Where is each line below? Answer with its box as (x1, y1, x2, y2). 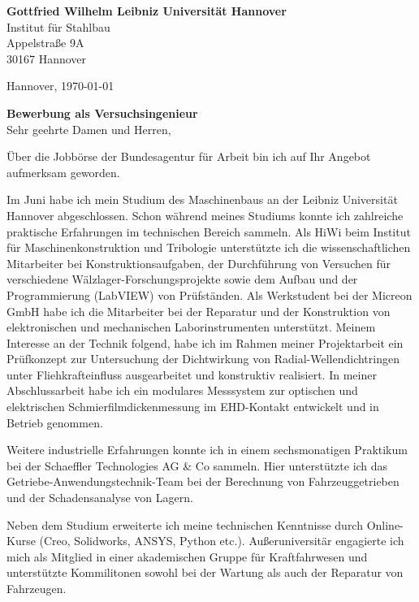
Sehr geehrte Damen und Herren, (6, 120, 171, 137)
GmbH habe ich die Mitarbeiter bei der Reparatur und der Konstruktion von (6, 302, 391, 319)
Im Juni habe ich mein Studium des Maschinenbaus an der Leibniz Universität (6, 191, 398, 208)
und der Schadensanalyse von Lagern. (6, 489, 193, 506)
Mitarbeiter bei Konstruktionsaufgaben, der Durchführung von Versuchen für (6, 254, 391, 271)
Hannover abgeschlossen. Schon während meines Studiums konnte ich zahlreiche (6, 206, 404, 223)
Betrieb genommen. (6, 414, 103, 431)
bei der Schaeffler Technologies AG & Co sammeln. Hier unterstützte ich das (6, 457, 388, 474)
